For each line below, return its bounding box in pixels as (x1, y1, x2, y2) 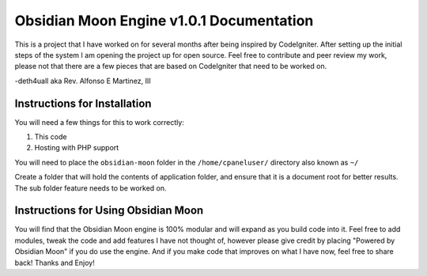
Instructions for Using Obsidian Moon (14, 204, 204, 217)
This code (34, 132, 67, 142)
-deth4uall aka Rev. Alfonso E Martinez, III (14, 76, 151, 85)
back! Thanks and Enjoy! (14, 258, 95, 267)
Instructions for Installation (14, 96, 152, 110)
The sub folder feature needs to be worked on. (14, 183, 167, 193)
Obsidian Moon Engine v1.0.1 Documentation (14, 12, 314, 29)
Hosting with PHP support (34, 143, 119, 153)
